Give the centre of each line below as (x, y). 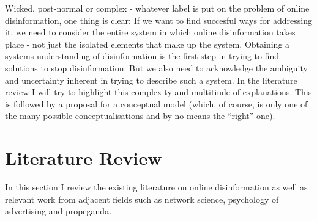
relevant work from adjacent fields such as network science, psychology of (142, 199)
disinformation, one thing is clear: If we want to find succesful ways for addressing (158, 20)
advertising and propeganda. (58, 211)
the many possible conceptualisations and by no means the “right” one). (140, 116)
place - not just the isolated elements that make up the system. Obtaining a (147, 44)
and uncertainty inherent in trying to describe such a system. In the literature (151, 80)
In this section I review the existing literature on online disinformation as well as (156, 187)
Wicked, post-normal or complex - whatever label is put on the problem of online (157, 8)
